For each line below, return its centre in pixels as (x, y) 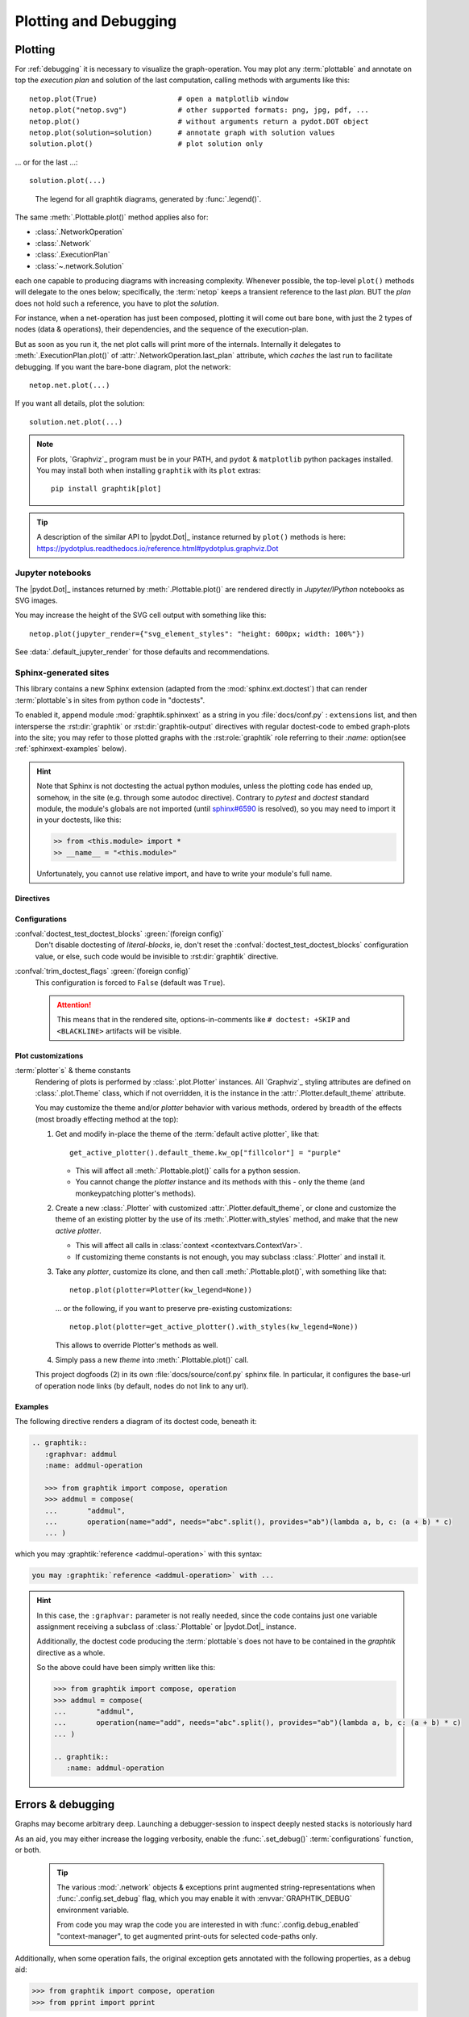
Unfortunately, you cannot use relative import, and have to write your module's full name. (185, 873)
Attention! (74, 1005)
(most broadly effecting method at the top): (107, 1119)
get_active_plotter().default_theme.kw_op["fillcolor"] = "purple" (205, 1153)
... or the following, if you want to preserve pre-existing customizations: (174, 1308)
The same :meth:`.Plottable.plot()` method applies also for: (112, 217)
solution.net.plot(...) (76, 422)
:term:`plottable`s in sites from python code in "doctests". (110, 700)
